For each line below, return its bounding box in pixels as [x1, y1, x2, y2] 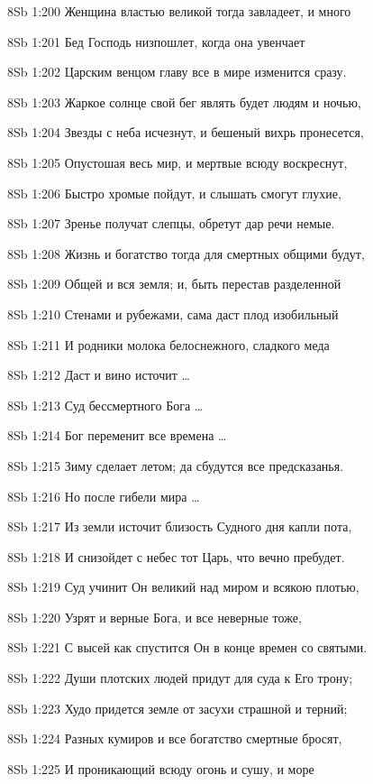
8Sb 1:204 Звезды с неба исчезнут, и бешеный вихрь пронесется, [7, 123, 364, 142]
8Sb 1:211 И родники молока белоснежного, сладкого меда [7, 335, 330, 354]
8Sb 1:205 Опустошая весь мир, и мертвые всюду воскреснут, [7, 152, 348, 171]
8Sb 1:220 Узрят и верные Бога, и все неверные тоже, [7, 607, 302, 626]
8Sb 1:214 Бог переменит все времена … [7, 426, 227, 445]
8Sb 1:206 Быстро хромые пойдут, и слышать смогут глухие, [7, 183, 341, 202]
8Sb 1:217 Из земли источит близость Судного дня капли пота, [7, 517, 352, 536]
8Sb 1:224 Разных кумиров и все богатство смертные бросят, [7, 729, 342, 748]
